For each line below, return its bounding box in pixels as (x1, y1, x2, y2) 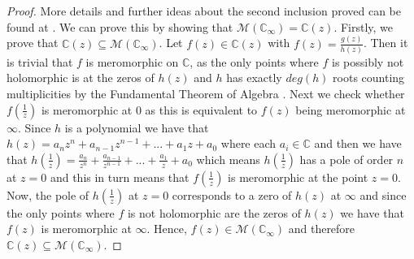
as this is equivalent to (145, 101, 258, 118)
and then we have (314, 135, 402, 152)
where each (220, 135, 277, 152)
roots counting (333, 69, 405, 86)
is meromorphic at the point (228, 168, 368, 185)
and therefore (288, 220, 355, 237)
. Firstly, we (333, 18, 394, 35)
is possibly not (332, 53, 404, 70)
